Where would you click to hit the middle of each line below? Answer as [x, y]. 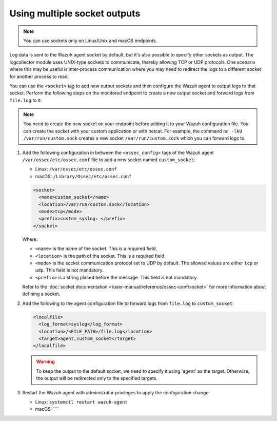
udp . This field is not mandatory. [69, 270]
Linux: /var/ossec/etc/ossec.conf [76, 169]
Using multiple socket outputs [75, 13]
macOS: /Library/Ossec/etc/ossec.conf [83, 176]
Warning [45, 361]
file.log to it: [26, 100]
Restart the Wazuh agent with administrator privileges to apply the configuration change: [116, 392]
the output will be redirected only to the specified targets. [97, 378]
